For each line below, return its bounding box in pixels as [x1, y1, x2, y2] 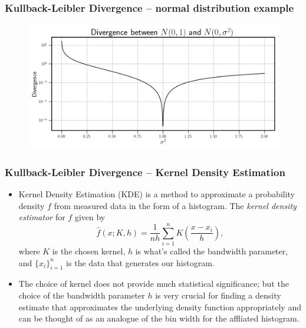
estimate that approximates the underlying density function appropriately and [18, 300, 301, 313]
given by [74, 211, 106, 223]
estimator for [18, 211, 65, 223]
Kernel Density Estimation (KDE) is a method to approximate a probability [18, 188, 295, 200]
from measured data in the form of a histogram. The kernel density [54, 199, 297, 211]
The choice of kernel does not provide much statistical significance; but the [18, 277, 289, 290]
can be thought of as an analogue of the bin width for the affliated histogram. [18, 312, 300, 324]
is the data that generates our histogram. [66, 256, 215, 269]
